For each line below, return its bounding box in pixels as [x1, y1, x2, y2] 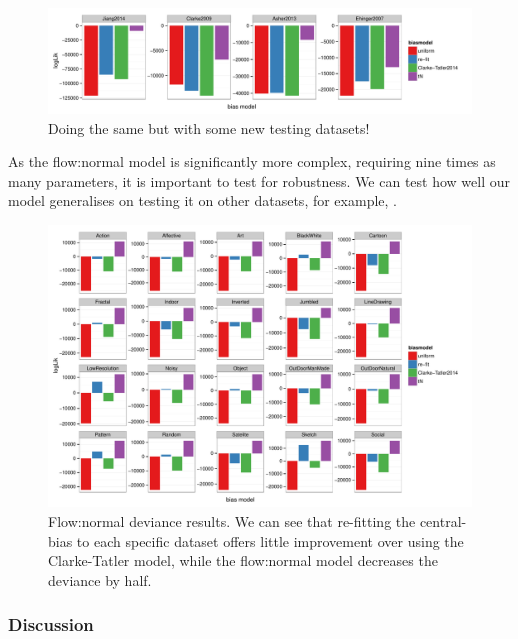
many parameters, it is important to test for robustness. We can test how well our [8, 170, 511, 191]
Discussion [8, 612, 94, 637]
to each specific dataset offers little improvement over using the [76, 530, 464, 551]
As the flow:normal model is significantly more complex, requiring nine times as [8, 151, 496, 172]
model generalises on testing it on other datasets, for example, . [8, 190, 397, 211]
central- [419, 510, 467, 531]
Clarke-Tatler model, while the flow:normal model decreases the [48, 550, 438, 571]
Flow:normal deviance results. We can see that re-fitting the [48, 510, 416, 531]
